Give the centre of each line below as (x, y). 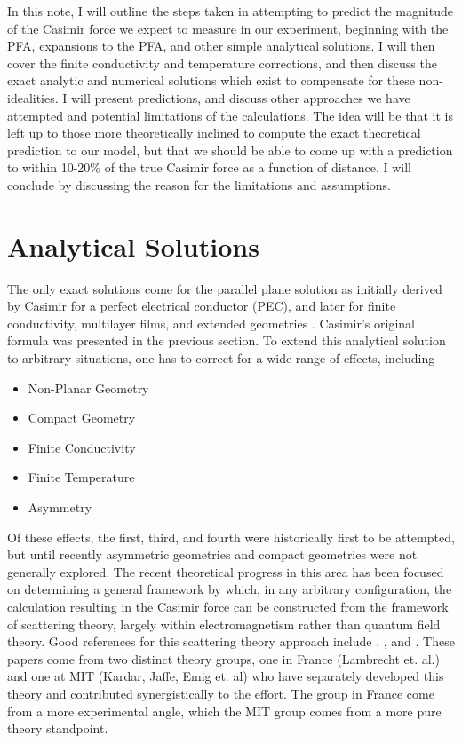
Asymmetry (60, 507)
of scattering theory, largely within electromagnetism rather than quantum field (224, 624)
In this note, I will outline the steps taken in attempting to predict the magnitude (230, 11)
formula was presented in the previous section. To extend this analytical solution (227, 340)
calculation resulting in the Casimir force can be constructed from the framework (228, 606)
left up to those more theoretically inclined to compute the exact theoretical (214, 133)
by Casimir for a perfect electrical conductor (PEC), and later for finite (202, 306)
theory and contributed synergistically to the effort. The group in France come (221, 693)
